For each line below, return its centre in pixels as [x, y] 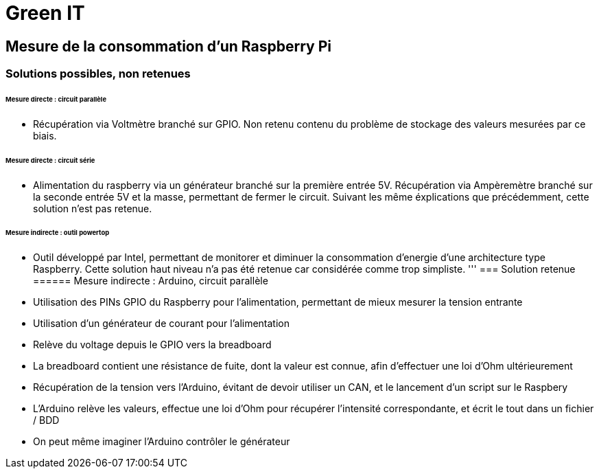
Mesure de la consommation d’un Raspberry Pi [168, 46]
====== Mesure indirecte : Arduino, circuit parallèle [151, 281]
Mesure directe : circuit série [50, 160]
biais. [45, 135]
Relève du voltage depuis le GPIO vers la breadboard [152, 345]
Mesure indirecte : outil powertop [58, 233]
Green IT [45, 13]
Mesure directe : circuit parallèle [56, 100]
